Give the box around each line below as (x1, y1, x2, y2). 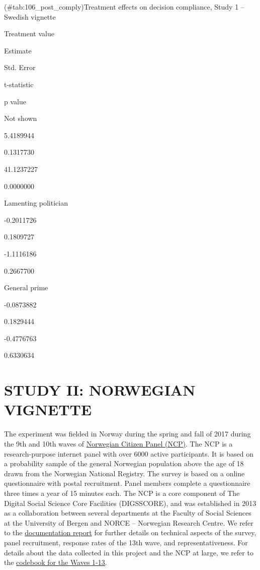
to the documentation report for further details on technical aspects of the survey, (4, 527, 256, 538)
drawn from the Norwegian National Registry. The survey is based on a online (4, 468, 245, 478)
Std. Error (4, 62, 36, 73)
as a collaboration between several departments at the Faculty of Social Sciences (4, 508, 251, 518)
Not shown (4, 113, 37, 123)
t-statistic (4, 79, 34, 89)
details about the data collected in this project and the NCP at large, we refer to (4, 547, 253, 557)
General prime (4, 282, 48, 293)
